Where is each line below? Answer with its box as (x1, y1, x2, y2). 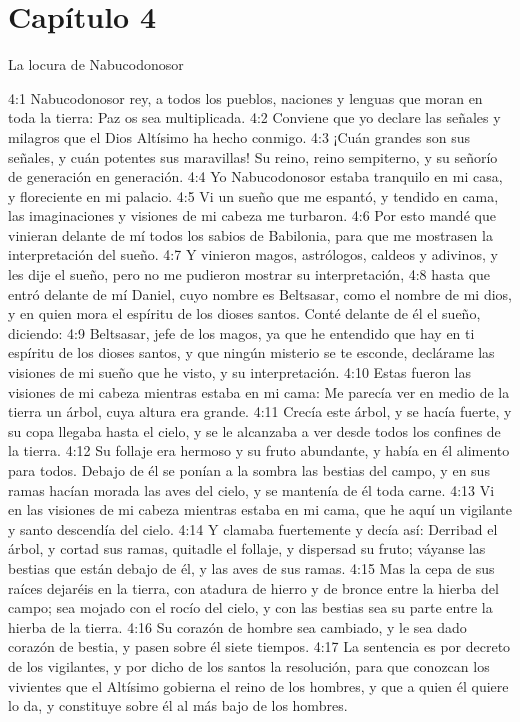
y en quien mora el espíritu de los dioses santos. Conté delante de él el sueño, (8, 303, 481, 324)
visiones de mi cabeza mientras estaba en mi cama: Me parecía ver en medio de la (8, 381, 510, 402)
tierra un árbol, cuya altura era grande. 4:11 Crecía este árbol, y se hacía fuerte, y (8, 401, 512, 422)
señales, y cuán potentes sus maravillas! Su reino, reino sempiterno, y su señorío (8, 146, 498, 167)
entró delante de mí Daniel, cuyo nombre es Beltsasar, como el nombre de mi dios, (8, 283, 512, 304)
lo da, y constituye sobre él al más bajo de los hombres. (8, 695, 348, 716)
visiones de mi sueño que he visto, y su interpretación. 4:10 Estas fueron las (8, 362, 471, 383)
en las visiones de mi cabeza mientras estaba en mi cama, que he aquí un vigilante (8, 499, 512, 520)
